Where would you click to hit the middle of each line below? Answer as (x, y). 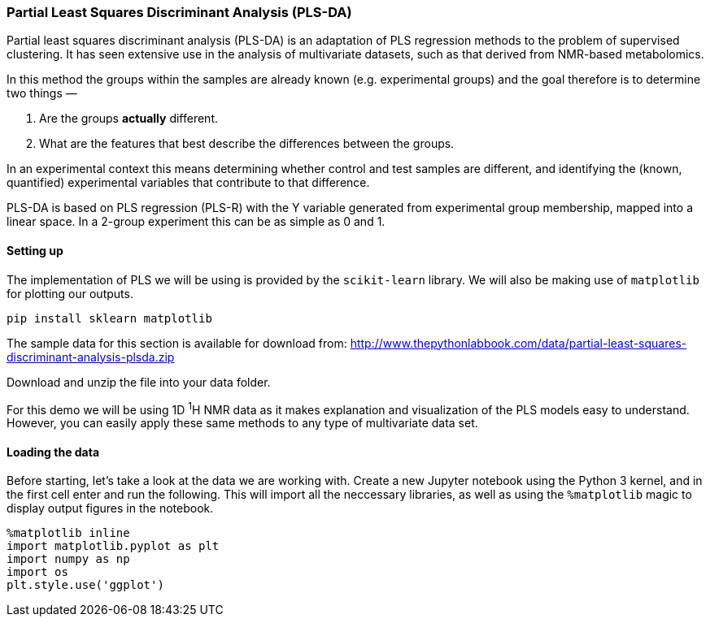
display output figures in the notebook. (110, 508)
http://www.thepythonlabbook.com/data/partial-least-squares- (518, 343)
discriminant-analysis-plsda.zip (91, 357)
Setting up (35, 250)
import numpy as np (68, 559)
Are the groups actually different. (129, 119)
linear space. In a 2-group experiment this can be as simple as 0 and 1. (196, 222)
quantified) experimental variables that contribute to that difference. (188, 183)
